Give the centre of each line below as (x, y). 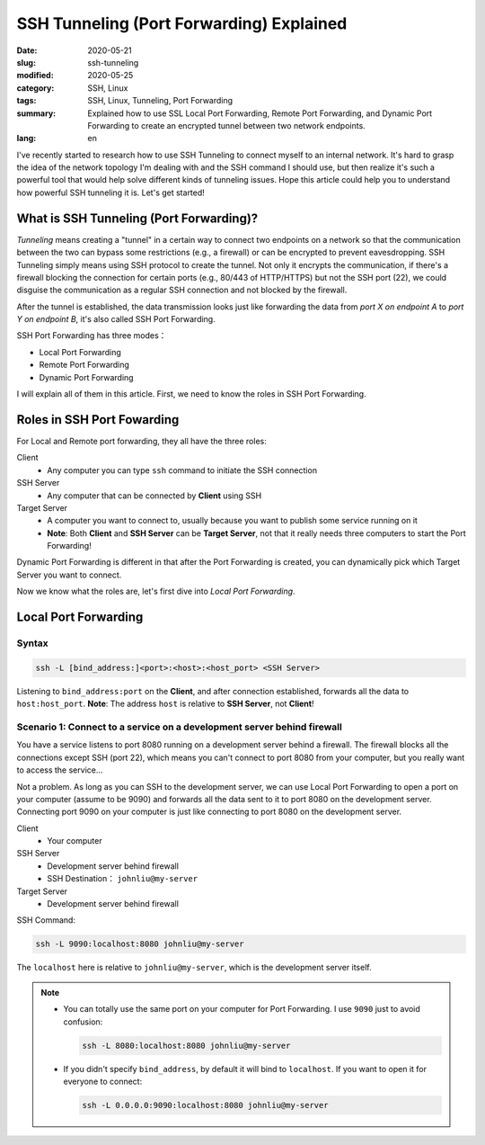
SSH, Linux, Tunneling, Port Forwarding (160, 101)
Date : (27, 50)
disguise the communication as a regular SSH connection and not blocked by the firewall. (182, 290)
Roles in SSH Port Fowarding (98, 420)
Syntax (32, 643)
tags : (26, 101)
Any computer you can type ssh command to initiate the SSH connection (182, 470)
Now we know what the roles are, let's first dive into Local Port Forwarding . (156, 591)
